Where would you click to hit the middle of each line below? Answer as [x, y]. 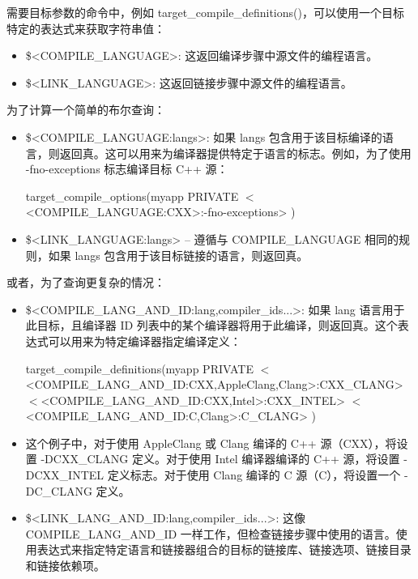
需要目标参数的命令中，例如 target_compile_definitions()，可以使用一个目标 [205, 12]
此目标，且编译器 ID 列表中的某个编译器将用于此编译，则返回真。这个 [211, 325]
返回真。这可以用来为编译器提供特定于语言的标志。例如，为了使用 [235, 153]
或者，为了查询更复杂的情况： [86, 282]
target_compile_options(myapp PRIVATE [132, 196]
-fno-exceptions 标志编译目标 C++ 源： [127, 169]
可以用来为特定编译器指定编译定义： [145, 341]
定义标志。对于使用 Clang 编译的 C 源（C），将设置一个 [254, 475]
